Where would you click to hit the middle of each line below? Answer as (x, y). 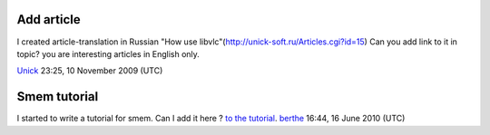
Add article (49, 19)
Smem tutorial (58, 96)
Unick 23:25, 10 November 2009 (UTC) (90, 71)
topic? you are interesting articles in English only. (108, 53)
